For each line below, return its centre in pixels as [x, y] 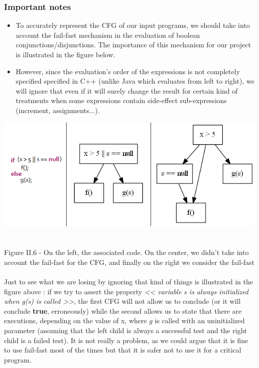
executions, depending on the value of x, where [75, 320]
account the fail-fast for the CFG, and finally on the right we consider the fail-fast [129, 262]
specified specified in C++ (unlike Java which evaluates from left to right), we [135, 81]
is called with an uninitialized [200, 320]
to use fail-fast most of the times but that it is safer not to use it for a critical [123, 350]
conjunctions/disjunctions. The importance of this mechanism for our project [133, 45]
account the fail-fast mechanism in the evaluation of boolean [108, 35]
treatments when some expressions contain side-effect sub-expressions [121, 100]
